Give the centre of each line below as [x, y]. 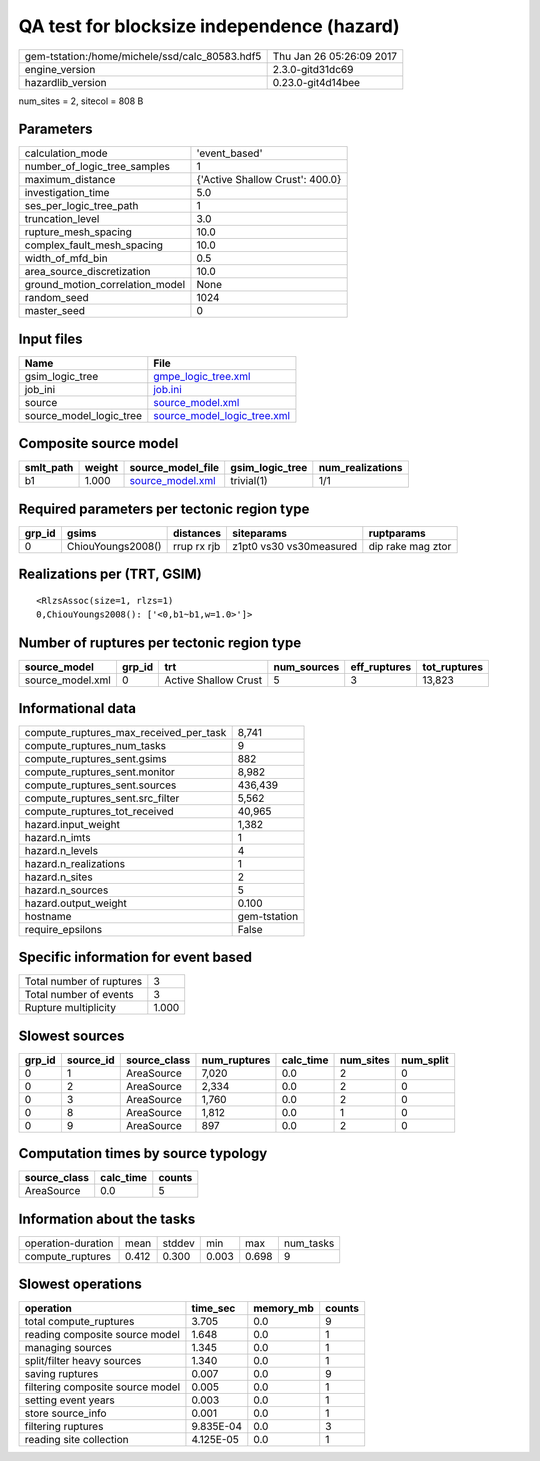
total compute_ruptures [79, 1322]
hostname [48, 916]
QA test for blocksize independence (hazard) [209, 26]
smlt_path [49, 468]
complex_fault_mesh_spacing [94, 245]
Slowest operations [80, 1284]
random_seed [56, 298]
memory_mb [283, 1308]
